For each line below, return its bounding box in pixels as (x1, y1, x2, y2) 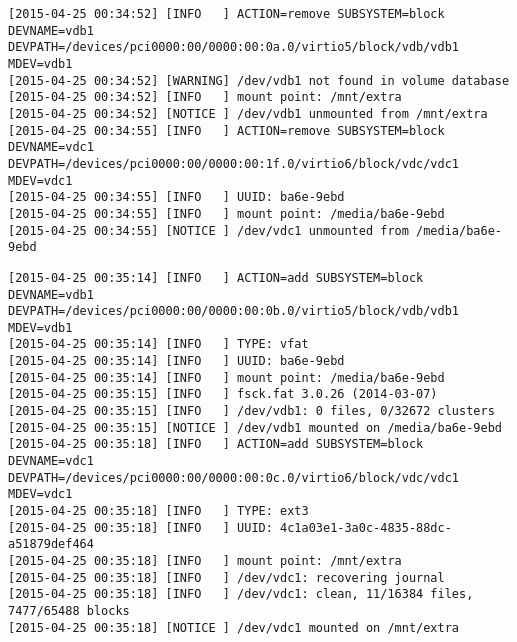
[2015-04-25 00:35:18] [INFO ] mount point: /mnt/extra (8, 554, 402, 568)
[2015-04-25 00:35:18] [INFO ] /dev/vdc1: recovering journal (8, 570, 445, 585)
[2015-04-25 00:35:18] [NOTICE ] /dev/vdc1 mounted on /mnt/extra (8, 620, 460, 635)
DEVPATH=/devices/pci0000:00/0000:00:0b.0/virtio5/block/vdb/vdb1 (8, 304, 460, 319)
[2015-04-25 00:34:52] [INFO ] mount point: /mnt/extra (8, 90, 402, 105)
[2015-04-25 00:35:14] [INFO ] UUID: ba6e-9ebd (8, 354, 345, 369)
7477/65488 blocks (8, 603, 130, 618)
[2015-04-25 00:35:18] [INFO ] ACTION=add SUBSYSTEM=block (8, 437, 424, 452)
